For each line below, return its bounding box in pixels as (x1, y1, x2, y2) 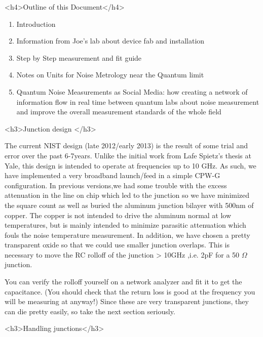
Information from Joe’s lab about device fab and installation (16, 35, 205, 46)
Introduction (16, 18, 56, 29)
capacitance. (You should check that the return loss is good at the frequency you (5, 286, 255, 297)
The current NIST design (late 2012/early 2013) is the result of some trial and (5, 140, 248, 151)
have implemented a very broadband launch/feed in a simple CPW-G (5, 170, 220, 181)
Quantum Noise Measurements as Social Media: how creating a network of (16, 86, 248, 97)
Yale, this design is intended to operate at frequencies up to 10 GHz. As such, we (5, 160, 256, 171)
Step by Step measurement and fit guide (16, 52, 142, 63)
